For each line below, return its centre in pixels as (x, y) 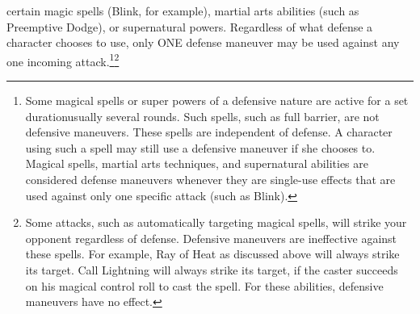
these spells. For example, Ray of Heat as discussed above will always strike (212, 254)
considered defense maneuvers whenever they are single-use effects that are (210, 179)
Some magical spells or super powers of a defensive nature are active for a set (217, 100)
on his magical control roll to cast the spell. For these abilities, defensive (204, 285)
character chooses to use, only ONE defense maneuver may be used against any (203, 42)
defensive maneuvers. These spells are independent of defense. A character (209, 132)
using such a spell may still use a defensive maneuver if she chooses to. (200, 147)
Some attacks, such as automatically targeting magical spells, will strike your (216, 222)
